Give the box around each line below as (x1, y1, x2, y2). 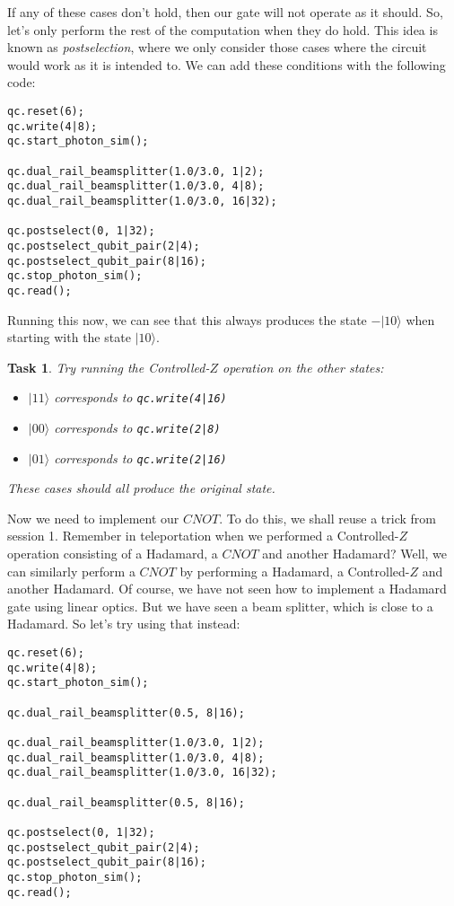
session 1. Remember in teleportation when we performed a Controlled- (7, 526, 399, 545)
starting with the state (7, 328, 131, 347)
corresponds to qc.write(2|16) (54, 448, 227, 467)
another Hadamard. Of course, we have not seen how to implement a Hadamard (7, 579, 447, 598)
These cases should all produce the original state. (7, 479, 275, 497)
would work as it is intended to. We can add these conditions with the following (7, 55, 446, 74)
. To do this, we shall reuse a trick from (219, 508, 436, 527)
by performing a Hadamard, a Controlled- (179, 561, 410, 580)
